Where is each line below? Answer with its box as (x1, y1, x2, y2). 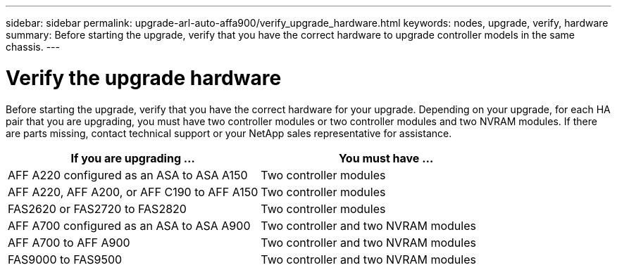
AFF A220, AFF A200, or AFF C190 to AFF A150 (8, 184, 258, 199)
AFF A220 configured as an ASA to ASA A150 (8, 167, 248, 182)
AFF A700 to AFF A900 (8, 235, 130, 250)
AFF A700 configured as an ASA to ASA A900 (8, 218, 251, 233)
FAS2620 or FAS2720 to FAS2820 (8, 201, 187, 216)
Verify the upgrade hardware (6, 65, 282, 90)
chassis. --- (6, 41, 60, 53)
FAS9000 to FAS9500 (8, 252, 123, 266)
